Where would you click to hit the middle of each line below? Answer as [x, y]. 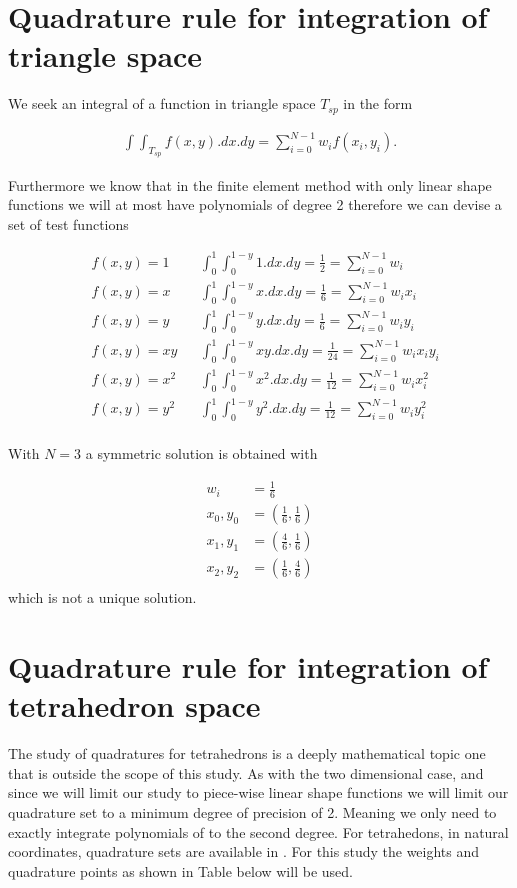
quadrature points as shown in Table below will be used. [180, 870]
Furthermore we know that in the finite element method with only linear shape [250, 184]
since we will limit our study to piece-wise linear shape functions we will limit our [258, 792]
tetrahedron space [134, 705]
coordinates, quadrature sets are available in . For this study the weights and [244, 851]
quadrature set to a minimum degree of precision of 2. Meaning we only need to [252, 812]
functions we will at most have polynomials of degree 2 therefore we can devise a [255, 204]
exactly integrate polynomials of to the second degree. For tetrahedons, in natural [258, 831]
